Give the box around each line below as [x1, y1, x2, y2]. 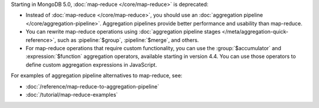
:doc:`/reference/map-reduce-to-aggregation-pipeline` [25, 83, 159, 90]
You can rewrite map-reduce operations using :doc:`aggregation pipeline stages [25, 28, 221, 35]
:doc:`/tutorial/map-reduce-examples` [25, 91, 118, 98]
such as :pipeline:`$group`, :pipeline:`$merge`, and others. [57, 36, 199, 44]
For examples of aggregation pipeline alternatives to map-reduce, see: [11, 72, 183, 79]
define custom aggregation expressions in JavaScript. [25, 61, 157, 68]
